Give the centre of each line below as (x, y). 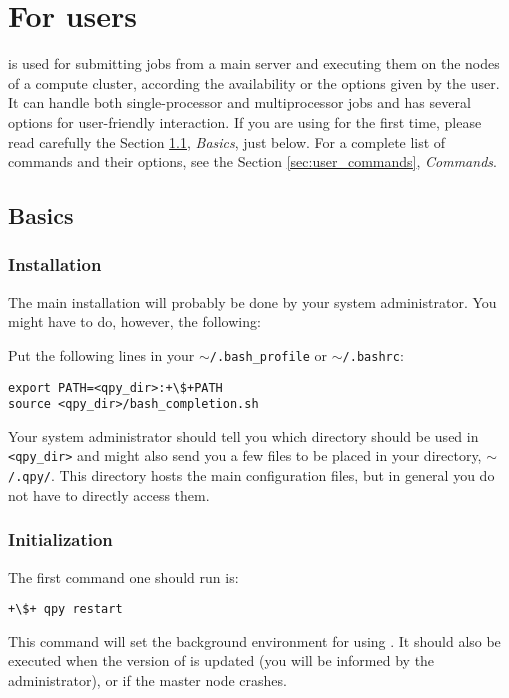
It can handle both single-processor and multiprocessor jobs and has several (239, 102)
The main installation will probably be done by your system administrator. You (252, 301)
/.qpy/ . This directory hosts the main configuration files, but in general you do (251, 475)
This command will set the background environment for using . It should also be (254, 640)
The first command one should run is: (123, 576)
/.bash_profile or (268, 354)
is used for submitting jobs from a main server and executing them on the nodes (254, 63)
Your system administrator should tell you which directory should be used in (243, 435)
